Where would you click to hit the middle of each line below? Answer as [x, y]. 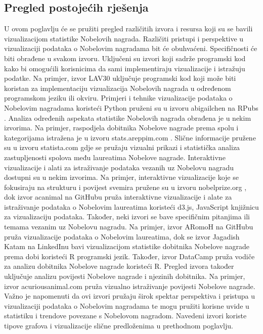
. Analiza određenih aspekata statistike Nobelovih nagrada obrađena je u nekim [128, 117]
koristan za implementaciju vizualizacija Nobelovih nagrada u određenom [118, 88]
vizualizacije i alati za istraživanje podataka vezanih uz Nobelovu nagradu [119, 167]
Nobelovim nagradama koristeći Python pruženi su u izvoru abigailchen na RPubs [131, 107]
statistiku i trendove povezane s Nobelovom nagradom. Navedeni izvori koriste [125, 316]
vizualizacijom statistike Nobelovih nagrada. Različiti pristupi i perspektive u [124, 38]
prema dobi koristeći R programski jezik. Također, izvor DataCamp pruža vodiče [129, 256]
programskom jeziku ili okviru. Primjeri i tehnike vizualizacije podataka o [118, 98]
